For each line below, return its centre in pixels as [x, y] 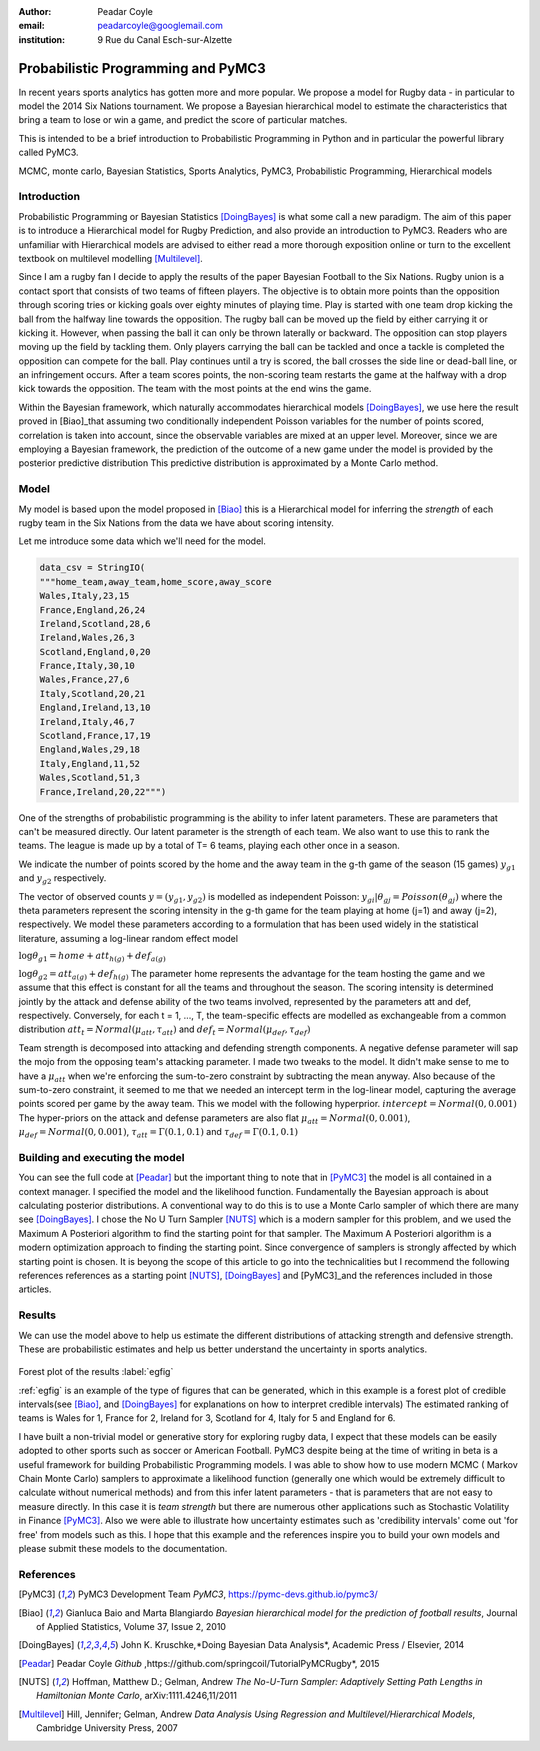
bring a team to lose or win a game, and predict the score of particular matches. [183, 120]
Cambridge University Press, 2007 [107, 1728]
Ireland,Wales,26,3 [87, 638]
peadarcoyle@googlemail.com [160, 26]
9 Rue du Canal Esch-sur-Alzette [165, 39]
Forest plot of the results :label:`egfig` [96, 1372]
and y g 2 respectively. [62, 879]
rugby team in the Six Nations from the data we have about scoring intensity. [176, 522]
